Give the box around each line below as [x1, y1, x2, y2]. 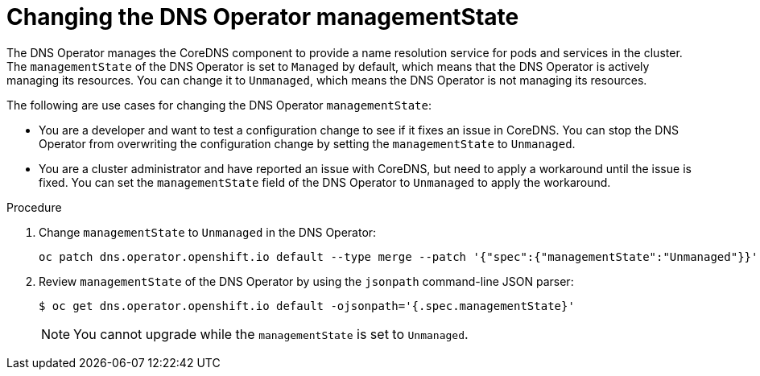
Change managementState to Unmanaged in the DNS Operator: [39, 225, 377, 239]
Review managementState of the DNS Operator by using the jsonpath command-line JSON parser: [39, 274, 574, 288]
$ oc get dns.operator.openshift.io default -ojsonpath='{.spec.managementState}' [39, 299, 575, 312]
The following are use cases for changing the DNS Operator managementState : [6, 97, 432, 112]
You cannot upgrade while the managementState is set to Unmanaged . [73, 325, 469, 342]
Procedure [6, 200, 62, 214]
